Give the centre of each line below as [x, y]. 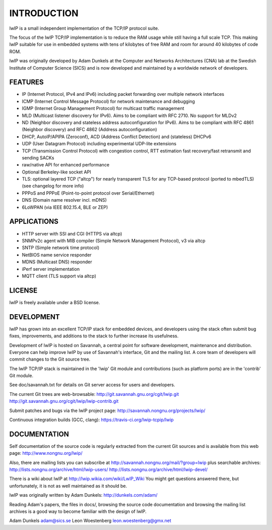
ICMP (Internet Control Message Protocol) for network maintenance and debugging [108, 101]
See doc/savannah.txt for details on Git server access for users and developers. [92, 385]
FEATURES [26, 82]
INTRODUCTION [44, 13]
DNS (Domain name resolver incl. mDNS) [64, 200]
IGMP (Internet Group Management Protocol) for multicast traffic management [103, 108]
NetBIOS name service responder [57, 255]
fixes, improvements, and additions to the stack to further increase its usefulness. [94, 336]
